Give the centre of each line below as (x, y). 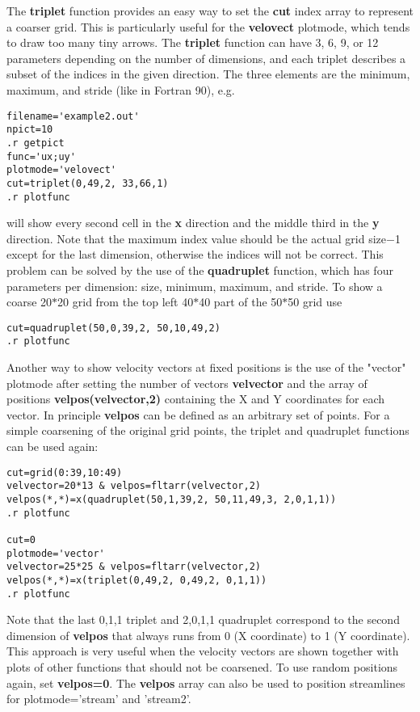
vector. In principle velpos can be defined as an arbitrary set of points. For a (198, 414)
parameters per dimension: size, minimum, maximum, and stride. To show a (195, 286)
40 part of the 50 (241, 302)
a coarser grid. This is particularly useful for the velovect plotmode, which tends (208, 26)
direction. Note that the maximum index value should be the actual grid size (197, 238)
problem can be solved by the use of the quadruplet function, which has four (200, 270)
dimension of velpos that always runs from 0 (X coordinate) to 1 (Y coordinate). (208, 635)
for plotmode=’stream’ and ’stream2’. (99, 699)
